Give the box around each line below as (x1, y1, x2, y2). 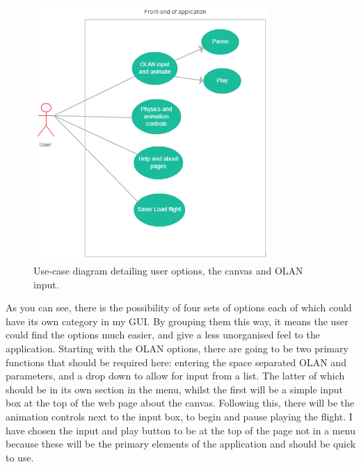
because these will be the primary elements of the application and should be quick (6, 436, 356, 451)
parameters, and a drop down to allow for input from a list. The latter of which (6, 368, 345, 383)
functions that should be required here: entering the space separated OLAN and (6, 354, 346, 369)
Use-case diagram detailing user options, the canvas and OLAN (33, 263, 303, 278)
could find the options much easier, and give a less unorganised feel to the (6, 327, 320, 342)
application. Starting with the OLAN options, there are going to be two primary (6, 341, 348, 356)
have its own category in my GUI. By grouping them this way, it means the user (6, 313, 348, 328)
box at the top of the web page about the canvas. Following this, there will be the (6, 395, 355, 410)
